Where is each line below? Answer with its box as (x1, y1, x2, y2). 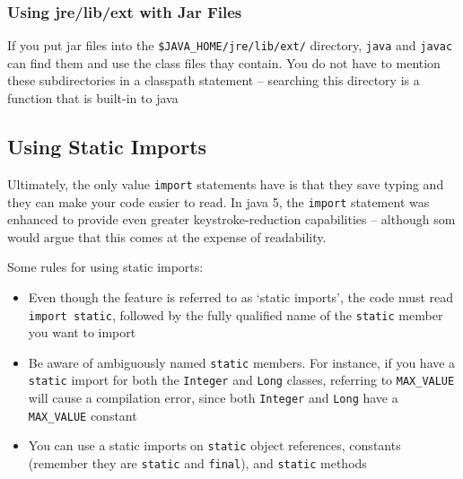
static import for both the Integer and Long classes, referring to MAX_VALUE (28, 370, 455, 389)
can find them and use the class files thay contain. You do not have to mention (7, 53, 441, 72)
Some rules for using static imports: (7, 257, 204, 276)
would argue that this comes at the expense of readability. (7, 227, 327, 246)
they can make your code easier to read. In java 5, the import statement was (7, 192, 430, 211)
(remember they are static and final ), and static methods (28, 454, 367, 473)
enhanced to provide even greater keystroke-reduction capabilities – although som (7, 210, 456, 229)
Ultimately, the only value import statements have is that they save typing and (7, 174, 444, 193)
